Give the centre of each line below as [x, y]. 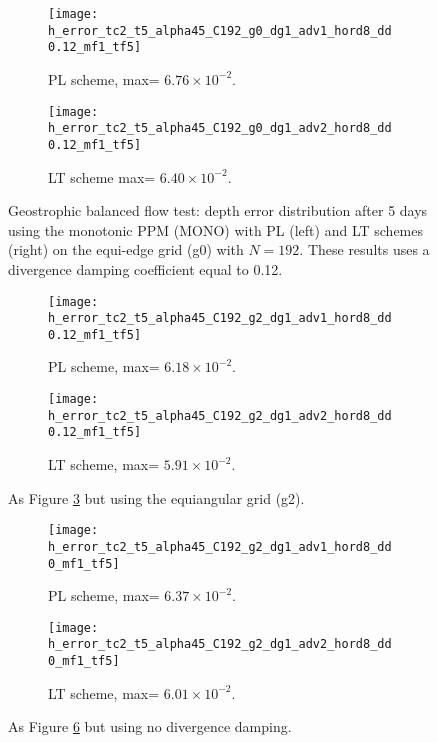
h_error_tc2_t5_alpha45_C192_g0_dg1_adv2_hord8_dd [220, 128]
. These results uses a [364, 249]
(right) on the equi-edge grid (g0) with [126, 249]
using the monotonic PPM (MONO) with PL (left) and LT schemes [215, 229]
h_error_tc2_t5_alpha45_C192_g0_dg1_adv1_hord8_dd [220, 30]
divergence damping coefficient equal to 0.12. [145, 268]
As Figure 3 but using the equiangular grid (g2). [156, 497]
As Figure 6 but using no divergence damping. [150, 726]
